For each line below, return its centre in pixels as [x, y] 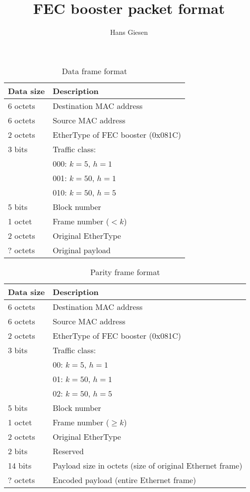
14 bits [20, 465]
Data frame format [94, 71]
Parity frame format [125, 272]
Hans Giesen [129, 32]
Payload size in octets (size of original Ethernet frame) [148, 465]
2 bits [18, 451]
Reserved [68, 451]
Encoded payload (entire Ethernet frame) [125, 480]
